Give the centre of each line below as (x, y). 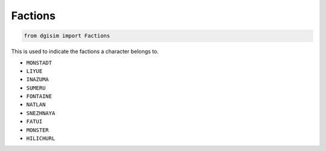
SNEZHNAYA (41, 113)
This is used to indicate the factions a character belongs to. (85, 52)
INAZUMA (38, 79)
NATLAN (36, 105)
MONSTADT (39, 63)
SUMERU (36, 88)
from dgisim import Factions (67, 36)
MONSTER (38, 130)
